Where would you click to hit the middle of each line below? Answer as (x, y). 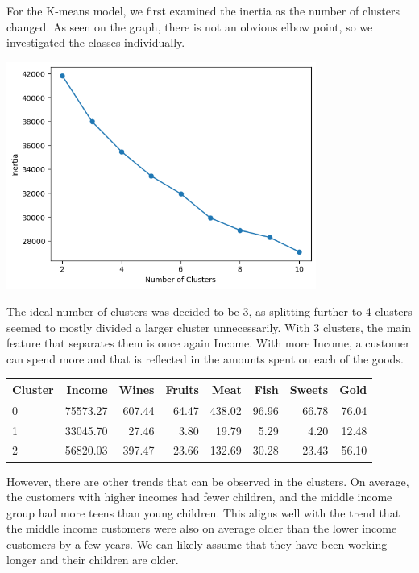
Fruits (182, 389)
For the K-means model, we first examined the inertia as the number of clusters (203, 10)
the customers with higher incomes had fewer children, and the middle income (199, 497)
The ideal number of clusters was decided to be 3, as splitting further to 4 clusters (209, 311)
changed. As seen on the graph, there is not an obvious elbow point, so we (190, 26)
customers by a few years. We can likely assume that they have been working (197, 544)
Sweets (309, 389)
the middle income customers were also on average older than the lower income (202, 528)
